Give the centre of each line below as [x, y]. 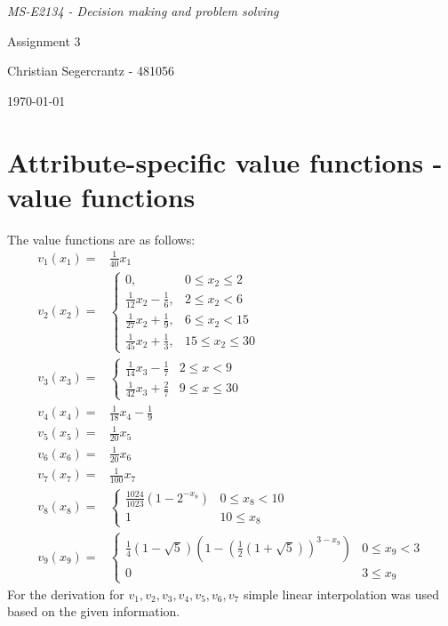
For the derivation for [66, 594]
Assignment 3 [44, 40]
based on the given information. [94, 611]
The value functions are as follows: [101, 239]
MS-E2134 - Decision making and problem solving [143, 11]
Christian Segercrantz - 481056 [91, 71]
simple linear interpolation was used [341, 594]
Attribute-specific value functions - [225, 161]
